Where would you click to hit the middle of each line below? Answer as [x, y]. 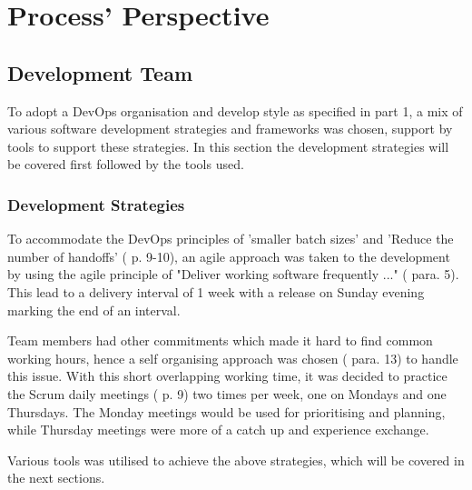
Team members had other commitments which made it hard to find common [220, 340]
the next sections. [56, 478]
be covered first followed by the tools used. [126, 164]
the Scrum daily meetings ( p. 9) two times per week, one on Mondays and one [227, 393]
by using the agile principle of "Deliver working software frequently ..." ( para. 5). [233, 274]
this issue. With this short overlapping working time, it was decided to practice [227, 376]
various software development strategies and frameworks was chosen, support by [230, 129]
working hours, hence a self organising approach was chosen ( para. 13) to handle [233, 358]
